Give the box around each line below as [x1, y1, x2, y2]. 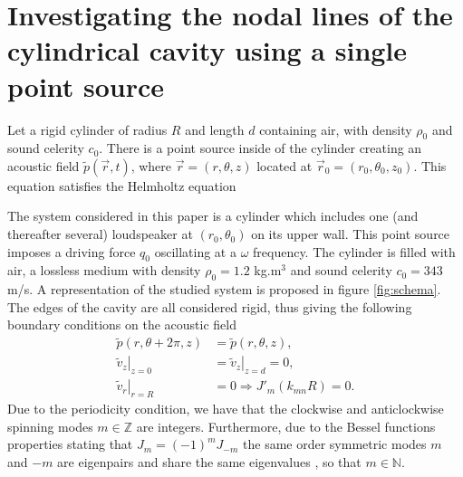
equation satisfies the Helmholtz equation [7, 176, 236, 195]
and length [185, 119, 245, 138]
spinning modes [7, 416, 93, 435]
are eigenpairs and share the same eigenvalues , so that [57, 452, 362, 471]
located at [256, 156, 313, 175]
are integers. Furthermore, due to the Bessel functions [136, 416, 436, 435]
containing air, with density [259, 119, 412, 138]
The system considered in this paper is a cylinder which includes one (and [7, 206, 419, 225]
